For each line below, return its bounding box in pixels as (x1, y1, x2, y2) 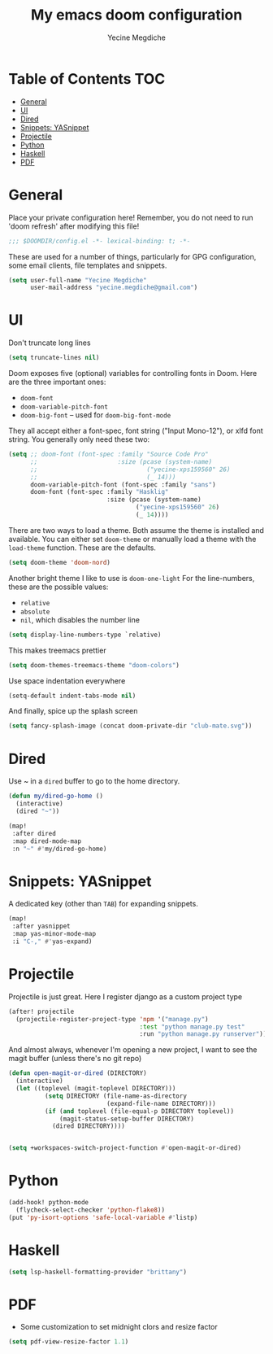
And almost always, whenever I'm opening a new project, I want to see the (8, 1045, 258, 1055)
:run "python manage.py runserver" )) (139, 1030, 267, 1038)
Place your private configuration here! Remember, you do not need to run (8, 212, 253, 222)
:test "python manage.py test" (139, 1023, 245, 1031)
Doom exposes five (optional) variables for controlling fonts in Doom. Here (8, 369, 258, 378)
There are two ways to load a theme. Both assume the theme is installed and (8, 525, 264, 535)
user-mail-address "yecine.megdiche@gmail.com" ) (29, 283, 198, 292)
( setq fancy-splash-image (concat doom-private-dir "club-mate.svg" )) (8, 722, 253, 730)
